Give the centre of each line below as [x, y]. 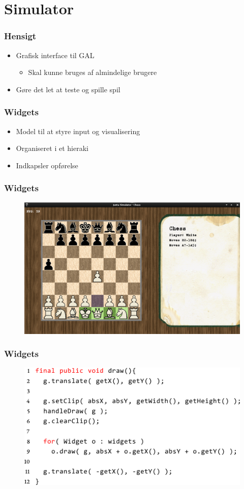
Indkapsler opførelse [47, 165]
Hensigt [20, 36]
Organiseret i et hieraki [52, 148]
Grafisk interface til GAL [55, 55]
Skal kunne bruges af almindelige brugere [93, 72]
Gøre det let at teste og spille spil [68, 89]
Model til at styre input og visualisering [78, 131]
